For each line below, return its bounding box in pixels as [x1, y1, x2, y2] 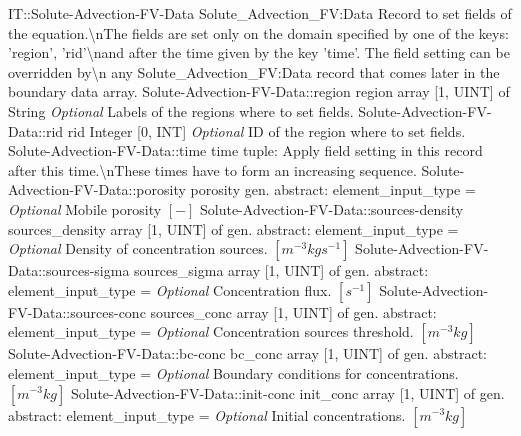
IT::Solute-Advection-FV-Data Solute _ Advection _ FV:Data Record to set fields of [8, 3, 512, 23]
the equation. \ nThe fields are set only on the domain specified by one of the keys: [8, 22, 509, 43]
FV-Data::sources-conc [8, 301, 146, 322]
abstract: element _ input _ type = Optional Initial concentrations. [8, 404, 406, 425]
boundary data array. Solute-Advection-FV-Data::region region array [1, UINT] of [8, 81, 510, 102]
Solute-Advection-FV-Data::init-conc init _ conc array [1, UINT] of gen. [70, 382, 505, 403]
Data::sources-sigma [8, 260, 130, 281]
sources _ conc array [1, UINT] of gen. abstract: [150, 301, 437, 322]
